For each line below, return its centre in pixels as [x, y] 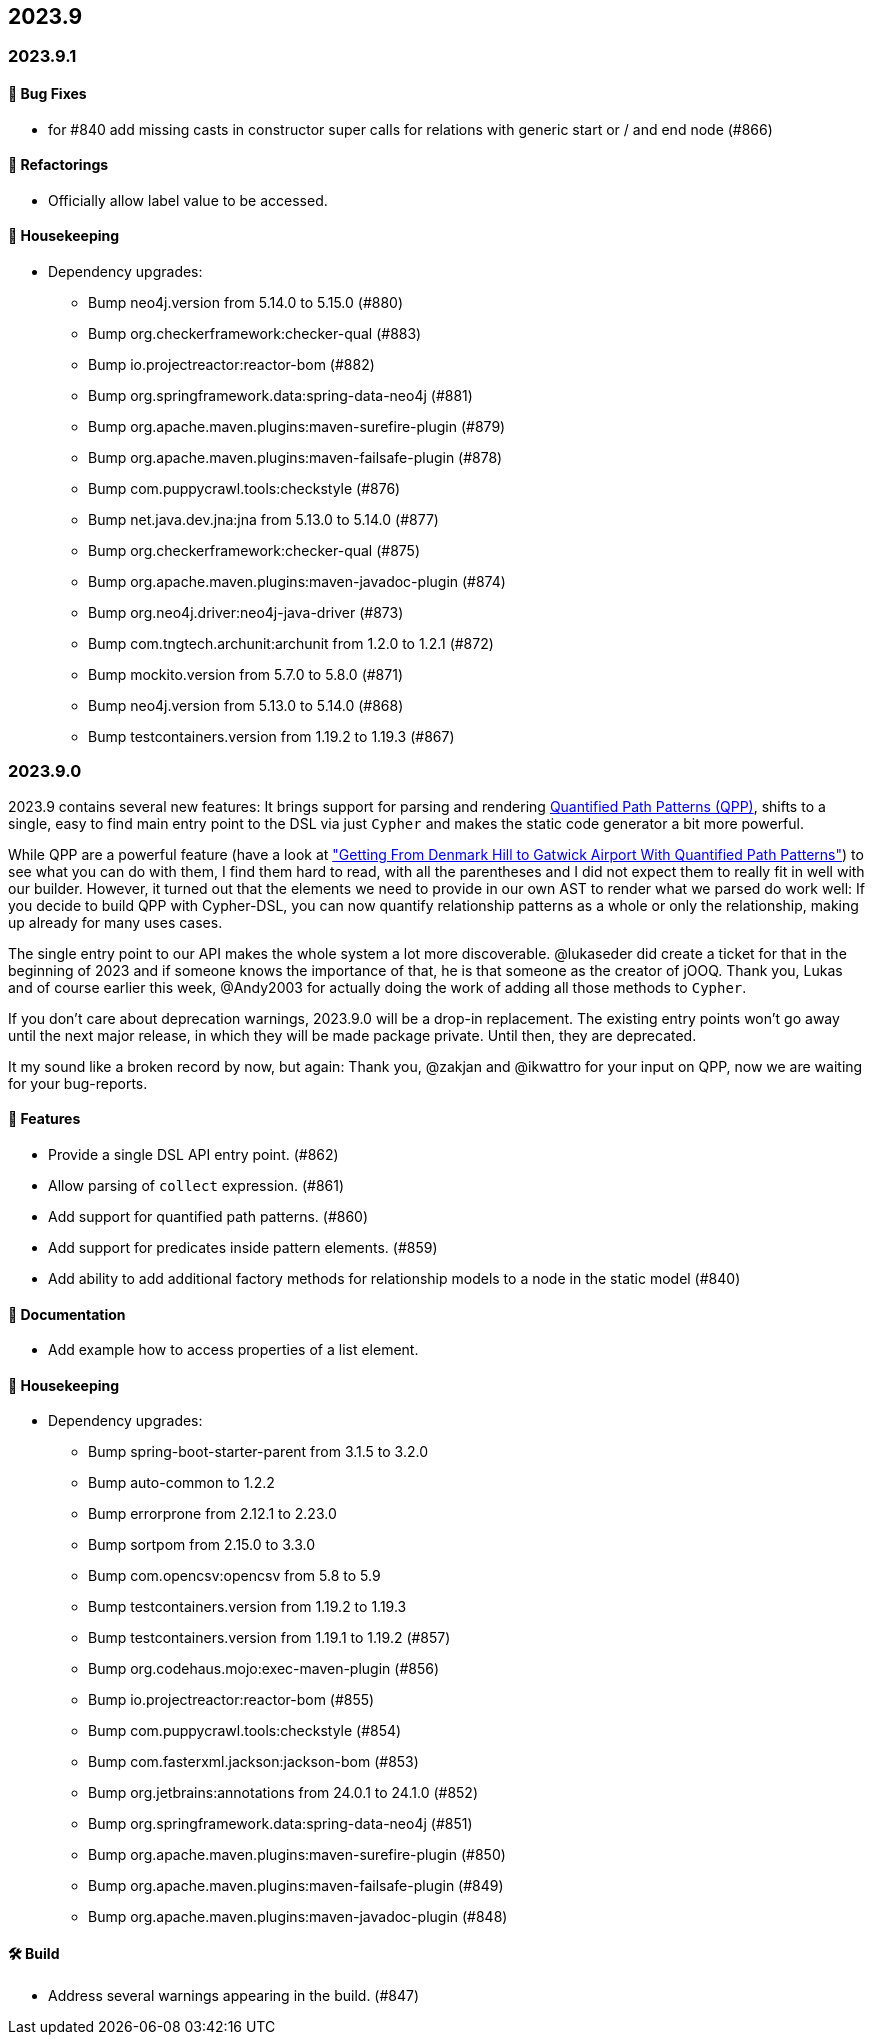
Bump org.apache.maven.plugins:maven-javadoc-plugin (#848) [298, 1917]
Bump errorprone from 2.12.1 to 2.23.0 [212, 1514]
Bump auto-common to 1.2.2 [181, 1483]
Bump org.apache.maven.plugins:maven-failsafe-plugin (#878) [295, 458]
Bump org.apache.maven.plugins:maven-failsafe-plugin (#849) [296, 1886]
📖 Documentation [67, 1314]
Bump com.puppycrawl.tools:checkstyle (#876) [244, 489]
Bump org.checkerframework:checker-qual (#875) [254, 551]
